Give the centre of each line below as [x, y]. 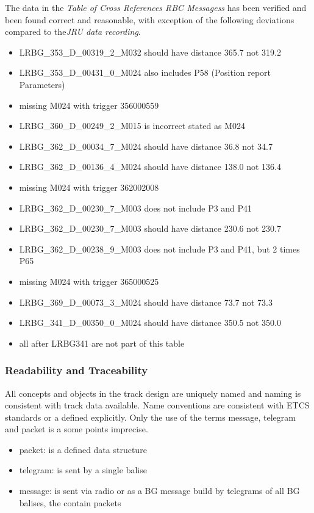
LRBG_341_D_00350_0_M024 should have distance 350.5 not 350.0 [150, 323]
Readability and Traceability [77, 370]
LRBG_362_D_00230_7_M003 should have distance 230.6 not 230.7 [150, 228]
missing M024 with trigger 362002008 [89, 187]
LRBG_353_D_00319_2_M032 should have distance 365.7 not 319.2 [150, 52]
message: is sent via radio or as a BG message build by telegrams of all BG [159, 491]
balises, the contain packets [70, 502]
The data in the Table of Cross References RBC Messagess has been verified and [156, 7]
